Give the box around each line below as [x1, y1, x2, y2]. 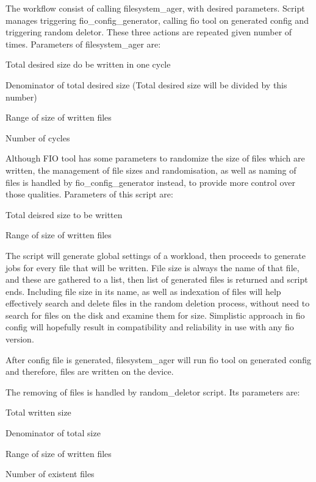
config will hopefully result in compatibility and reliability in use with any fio [5, 321, 294, 333]
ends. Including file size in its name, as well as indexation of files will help [5, 285, 281, 297]
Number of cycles [5, 131, 70, 144]
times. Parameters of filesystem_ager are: [5, 37, 161, 50]
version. [5, 333, 34, 346]
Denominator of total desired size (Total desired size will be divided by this [5, 78, 287, 91]
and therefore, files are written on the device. [5, 365, 174, 378]
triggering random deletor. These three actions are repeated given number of [5, 26, 292, 38]
